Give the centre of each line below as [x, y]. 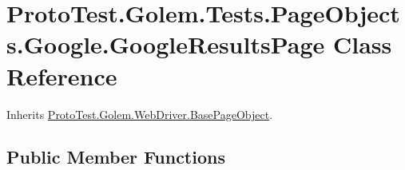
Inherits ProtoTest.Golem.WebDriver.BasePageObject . [140, 114]
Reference [62, 75]
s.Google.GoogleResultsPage [166, 44]
